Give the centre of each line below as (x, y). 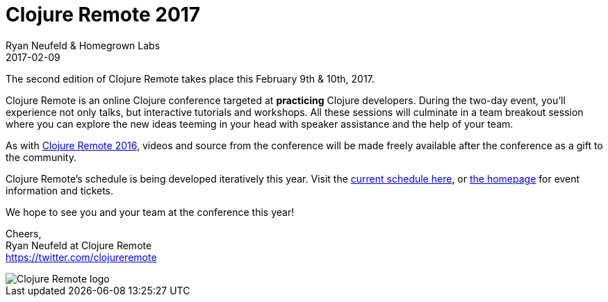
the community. (41, 157)
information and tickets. (60, 190)
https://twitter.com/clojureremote (81, 257)
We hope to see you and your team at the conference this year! (150, 212)
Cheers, (24, 233)
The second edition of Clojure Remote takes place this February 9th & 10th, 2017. (190, 78)
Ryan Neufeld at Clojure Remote (79, 245)
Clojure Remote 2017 (103, 15)
